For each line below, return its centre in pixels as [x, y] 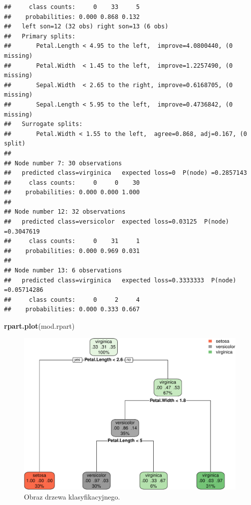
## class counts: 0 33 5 [72, 7]
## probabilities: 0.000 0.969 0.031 [72, 251]
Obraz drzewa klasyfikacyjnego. [72, 496]
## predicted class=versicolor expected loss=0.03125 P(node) [117, 222]
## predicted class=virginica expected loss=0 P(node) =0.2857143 [125, 173]
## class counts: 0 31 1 [72, 241]
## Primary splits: [40, 36]
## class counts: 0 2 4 [72, 300]
